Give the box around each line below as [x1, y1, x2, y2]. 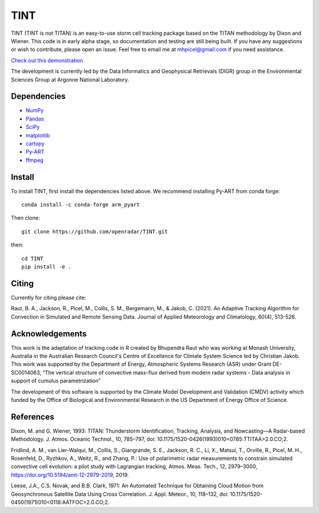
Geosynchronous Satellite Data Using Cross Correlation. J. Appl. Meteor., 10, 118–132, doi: [11, 491, 229, 498]
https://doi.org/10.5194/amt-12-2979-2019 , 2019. [11, 471, 129, 478]
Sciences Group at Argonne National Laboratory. [11, 76, 129, 83]
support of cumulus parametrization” [11, 377, 101, 384]
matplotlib [25, 132, 50, 139]
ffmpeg [25, 157, 44, 164]
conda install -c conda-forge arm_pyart [21, 202, 140, 208]
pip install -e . [21, 264, 71, 270]
